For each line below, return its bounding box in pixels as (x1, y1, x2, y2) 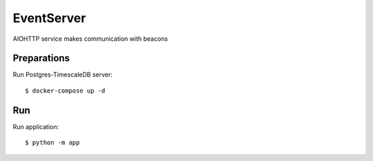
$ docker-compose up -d (25, 86, 106, 95)
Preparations (12, 53, 70, 64)
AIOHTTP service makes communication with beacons (12, 35, 169, 43)
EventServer (12, 10, 86, 26)
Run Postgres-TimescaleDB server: (12, 70, 113, 79)
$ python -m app (25, 139, 80, 146)
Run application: (12, 122, 59, 131)
